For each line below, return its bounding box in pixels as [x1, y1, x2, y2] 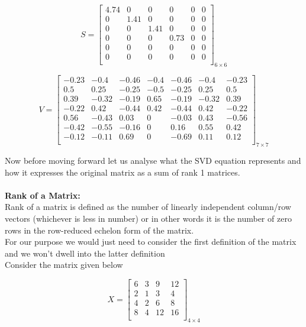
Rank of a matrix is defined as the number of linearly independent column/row [5, 200, 291, 213]
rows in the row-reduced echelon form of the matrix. [5, 224, 194, 236]
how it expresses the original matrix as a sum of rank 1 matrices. [5, 166, 240, 178]
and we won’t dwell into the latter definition [5, 247, 165, 259]
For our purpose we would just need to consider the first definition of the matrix [5, 235, 297, 248]
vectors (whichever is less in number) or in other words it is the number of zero [5, 212, 292, 225]
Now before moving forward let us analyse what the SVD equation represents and [5, 154, 301, 167]
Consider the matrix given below [5, 258, 123, 271]
